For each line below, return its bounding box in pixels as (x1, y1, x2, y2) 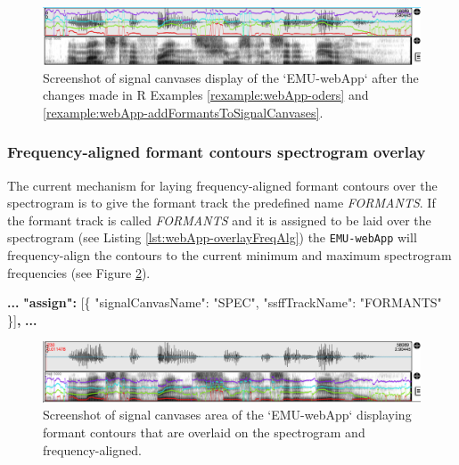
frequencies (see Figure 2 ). (7, 263, 151, 281)
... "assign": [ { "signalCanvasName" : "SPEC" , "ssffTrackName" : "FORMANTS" (7, 293, 442, 312)
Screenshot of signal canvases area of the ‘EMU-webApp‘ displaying (43, 405, 412, 424)
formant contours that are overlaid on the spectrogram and (43, 422, 365, 441)
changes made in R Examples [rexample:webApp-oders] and (43, 86, 369, 104)
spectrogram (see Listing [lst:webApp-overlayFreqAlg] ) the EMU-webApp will (7, 228, 417, 247)
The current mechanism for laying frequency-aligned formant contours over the (7, 175, 438, 194)
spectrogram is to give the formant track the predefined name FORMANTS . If (7, 193, 436, 212)
